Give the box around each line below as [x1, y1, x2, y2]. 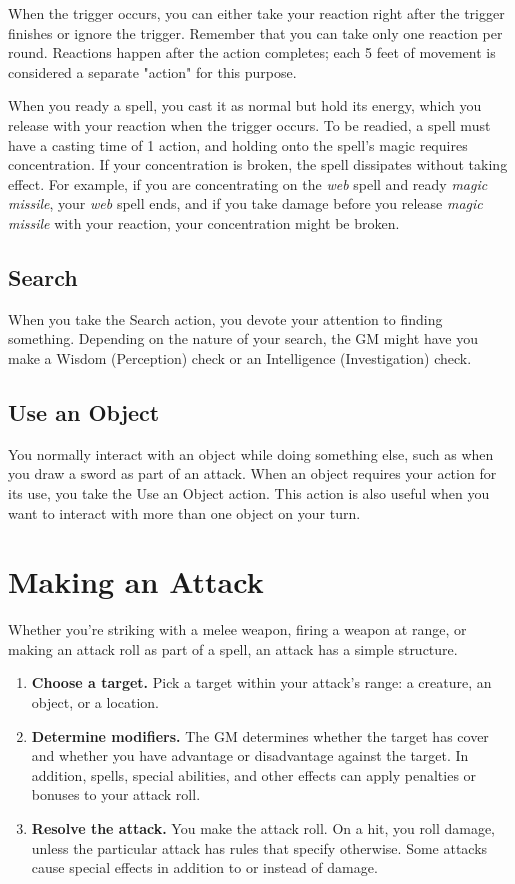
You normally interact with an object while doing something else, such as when [8, 443, 494, 464]
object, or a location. [31, 692, 160, 712]
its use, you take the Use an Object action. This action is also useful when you [8, 482, 490, 503]
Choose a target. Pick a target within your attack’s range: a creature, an [31, 672, 492, 693]
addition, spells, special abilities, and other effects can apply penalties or [31, 764, 477, 785]
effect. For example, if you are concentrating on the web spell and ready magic [8, 173, 488, 194]
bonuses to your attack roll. [31, 784, 201, 805]
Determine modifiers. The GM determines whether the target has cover [31, 725, 489, 746]
